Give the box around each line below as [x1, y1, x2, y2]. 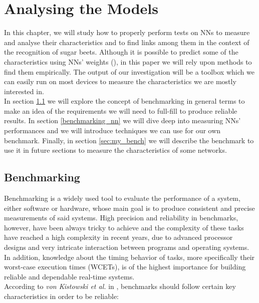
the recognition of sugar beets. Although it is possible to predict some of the [4, 47, 238, 57]
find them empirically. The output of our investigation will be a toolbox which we [4, 66, 254, 77]
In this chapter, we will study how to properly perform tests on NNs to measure [4, 27, 250, 38]
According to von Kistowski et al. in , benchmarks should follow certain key [4, 281, 236, 291]
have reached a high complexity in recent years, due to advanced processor [4, 232, 233, 242]
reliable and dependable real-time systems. [4, 271, 135, 281]
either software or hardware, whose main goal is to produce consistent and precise [4, 202, 255, 213]
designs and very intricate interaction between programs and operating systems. [4, 242, 249, 252]
